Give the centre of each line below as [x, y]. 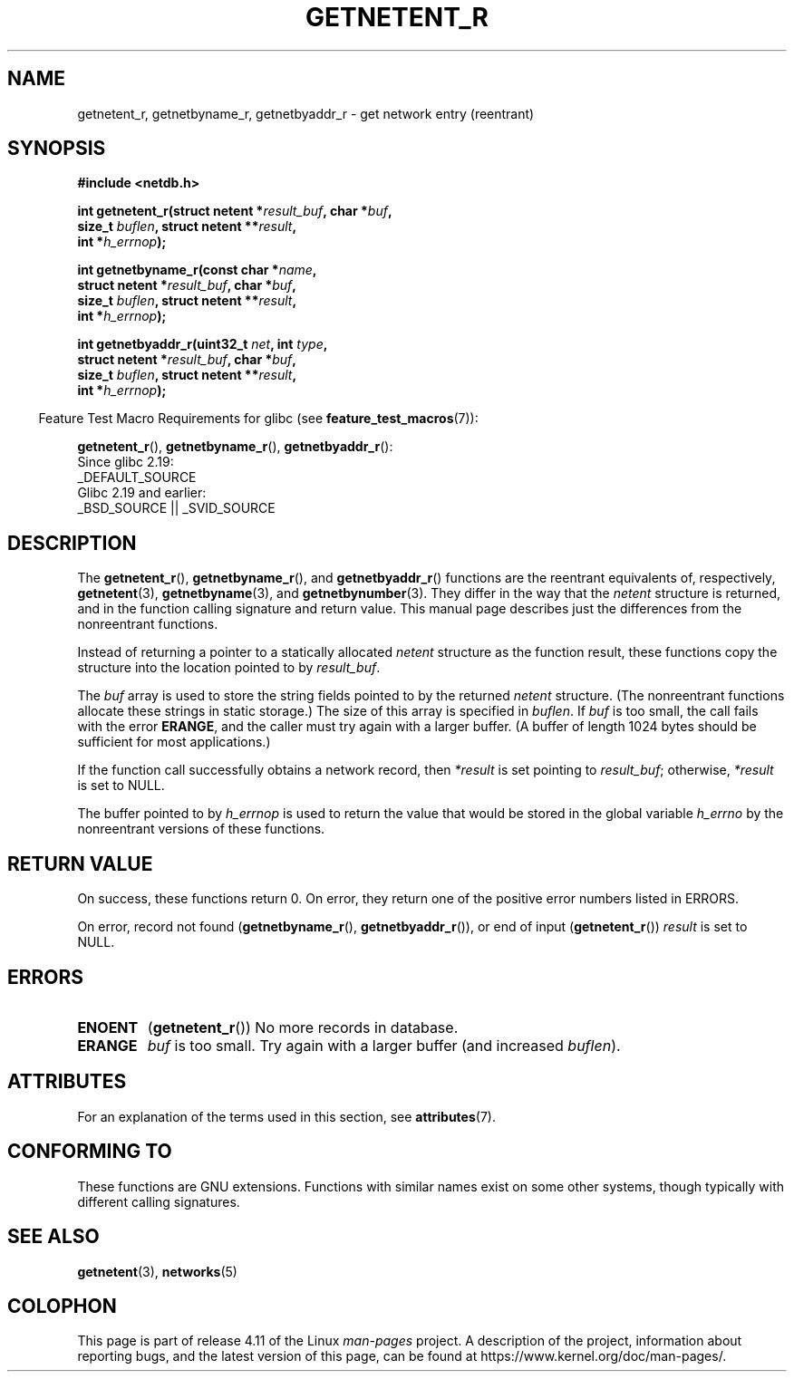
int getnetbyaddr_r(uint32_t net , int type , [203, 344]
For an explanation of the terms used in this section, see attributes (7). [286, 1116]
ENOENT [108, 1027]
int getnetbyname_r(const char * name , [197, 270]
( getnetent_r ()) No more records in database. [303, 1027]
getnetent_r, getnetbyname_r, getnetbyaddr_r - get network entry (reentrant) [306, 113]
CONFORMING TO [90, 1152]
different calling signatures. [159, 1201]
